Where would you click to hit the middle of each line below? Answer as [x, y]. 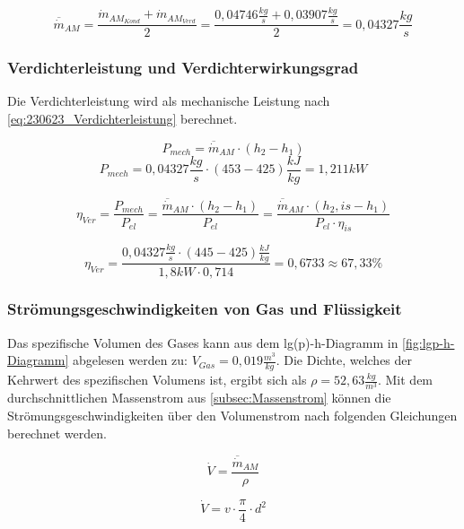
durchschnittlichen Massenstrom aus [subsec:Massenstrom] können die [199, 398]
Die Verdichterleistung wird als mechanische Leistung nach [169, 101]
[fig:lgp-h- [429, 342]
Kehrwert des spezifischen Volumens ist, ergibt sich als [157, 380]
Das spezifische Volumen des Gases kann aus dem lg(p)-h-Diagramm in [203, 342]
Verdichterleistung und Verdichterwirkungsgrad [183, 68]
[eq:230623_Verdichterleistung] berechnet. [123, 118]
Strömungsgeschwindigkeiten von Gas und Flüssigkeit [205, 309]
